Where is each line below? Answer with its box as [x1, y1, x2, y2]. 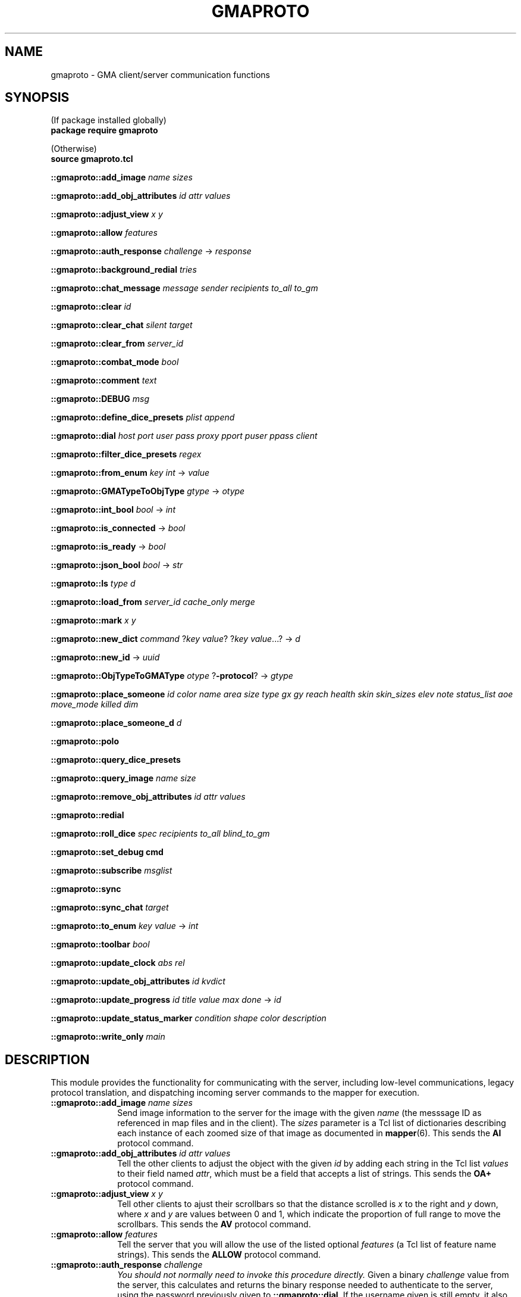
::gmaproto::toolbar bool [51, 939, 150, 950]
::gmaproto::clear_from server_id [51, 338, 184, 349]
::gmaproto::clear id [51, 301, 131, 312]
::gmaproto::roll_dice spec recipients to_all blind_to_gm [51, 828, 270, 839]
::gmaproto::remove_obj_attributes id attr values [51, 791, 246, 802]
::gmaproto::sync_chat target [51, 902, 169, 913]
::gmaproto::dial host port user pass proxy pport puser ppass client [51, 431, 318, 441]
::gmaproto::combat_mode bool [51, 357, 179, 367]
